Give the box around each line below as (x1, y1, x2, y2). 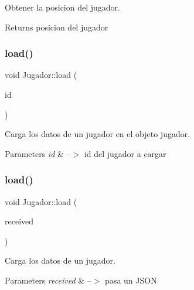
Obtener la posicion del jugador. (5, 1, 120, 13)
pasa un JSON (105, 274, 157, 286)
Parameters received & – (5, 274, 91, 286)
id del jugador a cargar (84, 147, 166, 159)
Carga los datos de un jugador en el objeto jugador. (5, 128, 190, 140)
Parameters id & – (5, 147, 71, 159)
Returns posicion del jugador (5, 21, 108, 33)
